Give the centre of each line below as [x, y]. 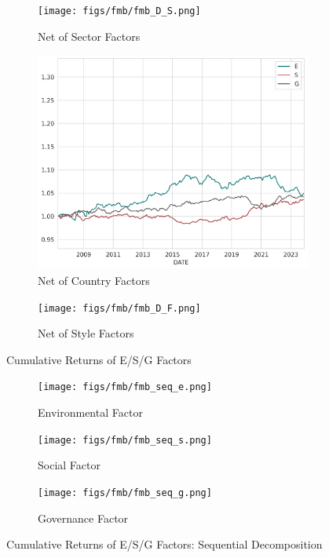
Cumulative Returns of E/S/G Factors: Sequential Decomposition [164, 544]
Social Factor [69, 465]
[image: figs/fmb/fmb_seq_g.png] [125, 492]
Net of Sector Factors [89, 36]
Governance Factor [83, 518]
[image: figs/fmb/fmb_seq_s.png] [125, 440]
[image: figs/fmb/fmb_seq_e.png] [125, 387]
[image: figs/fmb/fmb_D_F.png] [119, 308]
